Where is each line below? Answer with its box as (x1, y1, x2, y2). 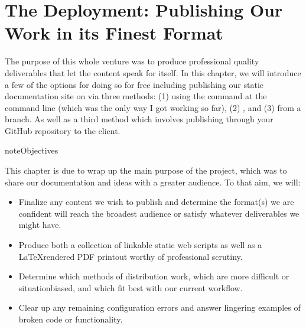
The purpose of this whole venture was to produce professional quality (5, 55, 259, 67)
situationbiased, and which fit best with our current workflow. (18, 281, 243, 294)
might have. (18, 219, 61, 231)
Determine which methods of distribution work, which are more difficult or (18, 270, 289, 282)
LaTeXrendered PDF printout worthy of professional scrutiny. (18, 250, 243, 262)
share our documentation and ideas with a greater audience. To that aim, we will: (5, 175, 301, 188)
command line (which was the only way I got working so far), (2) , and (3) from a (5, 101, 301, 113)
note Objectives (5, 144, 58, 157)
